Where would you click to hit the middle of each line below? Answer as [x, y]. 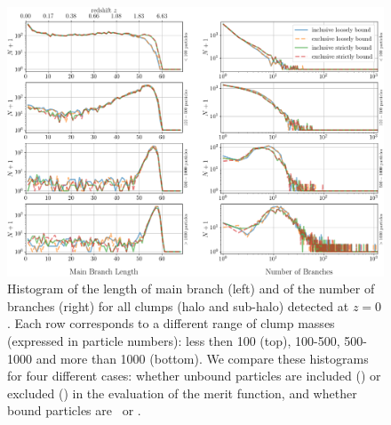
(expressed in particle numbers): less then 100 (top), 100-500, [174, 341]
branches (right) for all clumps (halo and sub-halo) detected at [178, 305]
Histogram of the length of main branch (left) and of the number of [191, 289]
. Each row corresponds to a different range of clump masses [171, 323]
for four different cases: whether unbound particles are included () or [194, 376]
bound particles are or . [74, 410]
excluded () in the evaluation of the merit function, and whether [182, 393]
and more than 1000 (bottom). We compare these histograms [202, 358]
